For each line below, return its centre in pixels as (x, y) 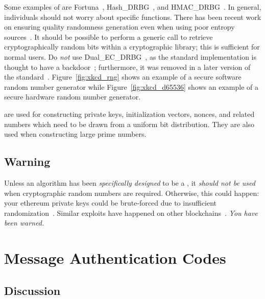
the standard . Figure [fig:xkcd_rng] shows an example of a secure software (123, 77)
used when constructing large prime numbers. (75, 134)
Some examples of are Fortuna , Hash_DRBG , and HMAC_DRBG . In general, (133, 7)
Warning (27, 161)
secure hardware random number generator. (73, 97)
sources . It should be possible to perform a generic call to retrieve (109, 36)
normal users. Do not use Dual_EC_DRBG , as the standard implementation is (130, 56)
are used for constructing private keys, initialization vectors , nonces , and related (129, 114)
